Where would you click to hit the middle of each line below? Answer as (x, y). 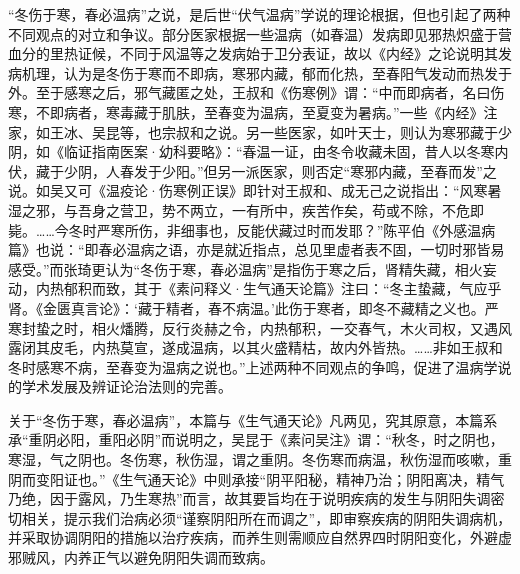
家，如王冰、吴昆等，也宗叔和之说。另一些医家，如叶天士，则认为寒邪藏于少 (260, 131)
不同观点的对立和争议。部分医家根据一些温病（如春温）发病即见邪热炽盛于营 (260, 33)
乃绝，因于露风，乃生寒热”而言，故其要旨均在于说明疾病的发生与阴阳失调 (249, 498)
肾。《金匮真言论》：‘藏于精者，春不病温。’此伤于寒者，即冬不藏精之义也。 (246, 307)
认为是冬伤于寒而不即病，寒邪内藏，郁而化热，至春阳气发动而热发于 (287, 72)
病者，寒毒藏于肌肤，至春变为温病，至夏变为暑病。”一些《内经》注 (280, 111)
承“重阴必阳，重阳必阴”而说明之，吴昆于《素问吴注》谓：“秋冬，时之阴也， (256, 439)
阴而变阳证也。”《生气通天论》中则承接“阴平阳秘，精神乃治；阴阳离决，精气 (256, 478)
